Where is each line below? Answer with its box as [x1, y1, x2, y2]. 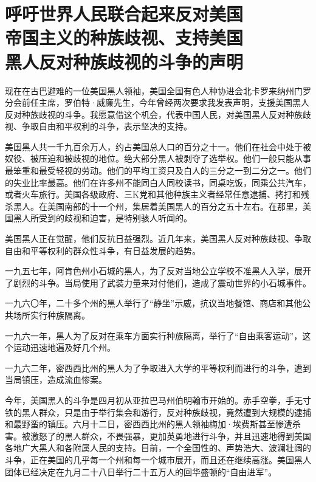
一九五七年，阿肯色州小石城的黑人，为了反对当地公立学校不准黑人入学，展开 [5, 264, 311, 277]
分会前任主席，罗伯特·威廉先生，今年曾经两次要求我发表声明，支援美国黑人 [5, 96, 309, 109]
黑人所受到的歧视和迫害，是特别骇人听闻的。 [13, 212, 192, 224]
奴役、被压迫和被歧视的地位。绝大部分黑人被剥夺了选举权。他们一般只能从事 [5, 152, 311, 165]
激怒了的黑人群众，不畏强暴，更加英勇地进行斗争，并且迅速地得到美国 [30, 429, 311, 442]
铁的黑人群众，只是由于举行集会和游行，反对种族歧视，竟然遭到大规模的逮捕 [5, 405, 311, 418]
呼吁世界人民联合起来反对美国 [5, 1, 244, 26]
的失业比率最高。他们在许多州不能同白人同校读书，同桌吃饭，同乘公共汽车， [5, 176, 311, 188]
